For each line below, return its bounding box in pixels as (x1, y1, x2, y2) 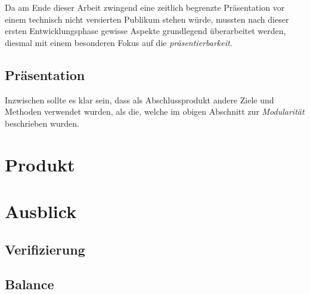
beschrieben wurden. (5, 117, 80, 129)
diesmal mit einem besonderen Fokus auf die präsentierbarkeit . (5, 36, 232, 48)
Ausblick (5, 198, 77, 223)
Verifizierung (5, 240, 85, 258)
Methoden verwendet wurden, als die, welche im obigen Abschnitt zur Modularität (5, 105, 305, 118)
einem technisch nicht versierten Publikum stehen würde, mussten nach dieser (5, 13, 289, 25)
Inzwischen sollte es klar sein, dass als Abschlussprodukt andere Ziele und (5, 93, 274, 106)
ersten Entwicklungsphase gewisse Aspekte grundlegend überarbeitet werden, (5, 24, 286, 37)
